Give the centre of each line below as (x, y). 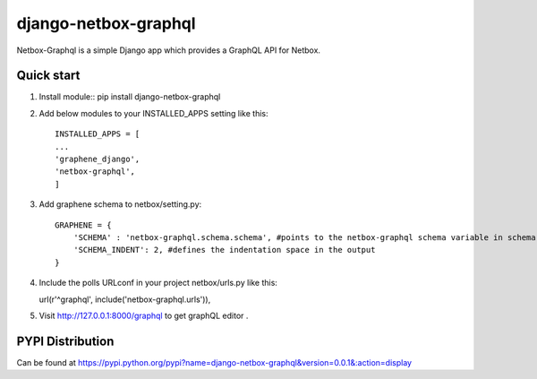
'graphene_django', (98, 159)
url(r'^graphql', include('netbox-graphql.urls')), (125, 299)
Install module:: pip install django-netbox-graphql (130, 97)
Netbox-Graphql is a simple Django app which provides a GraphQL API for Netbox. (169, 50)
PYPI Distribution (65, 341)
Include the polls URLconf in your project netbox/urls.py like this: (158, 283)
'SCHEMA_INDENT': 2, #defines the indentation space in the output (224, 250)
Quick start (48, 76)
